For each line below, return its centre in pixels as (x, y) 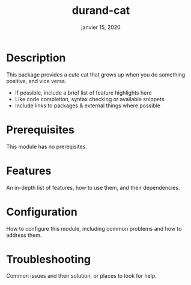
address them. (24, 235)
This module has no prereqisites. (47, 146)
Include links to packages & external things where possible (88, 105)
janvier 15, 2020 (101, 27)
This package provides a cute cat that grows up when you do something (96, 74)
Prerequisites (41, 130)
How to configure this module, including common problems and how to (94, 228)
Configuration (42, 212)
